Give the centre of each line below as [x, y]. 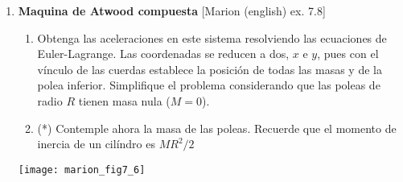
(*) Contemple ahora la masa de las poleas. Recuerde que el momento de [217, 128]
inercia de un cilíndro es [96, 144]
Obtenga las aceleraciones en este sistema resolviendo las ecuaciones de [212, 37]
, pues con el [348, 54]
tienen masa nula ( [124, 100]
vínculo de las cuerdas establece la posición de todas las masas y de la [210, 69]
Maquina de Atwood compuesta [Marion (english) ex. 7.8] [172, 10]
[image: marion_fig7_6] [82, 170]
